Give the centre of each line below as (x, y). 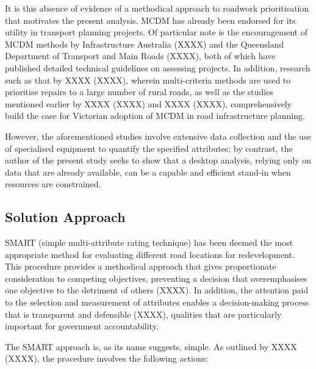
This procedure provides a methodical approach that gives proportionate (141, 266)
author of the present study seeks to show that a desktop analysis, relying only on (158, 160)
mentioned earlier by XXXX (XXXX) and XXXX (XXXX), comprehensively (148, 103)
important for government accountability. (82, 326)
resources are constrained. (53, 184)
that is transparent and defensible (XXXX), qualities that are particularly (143, 314)
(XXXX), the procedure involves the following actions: (107, 358)
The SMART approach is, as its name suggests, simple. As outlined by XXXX (151, 346)
